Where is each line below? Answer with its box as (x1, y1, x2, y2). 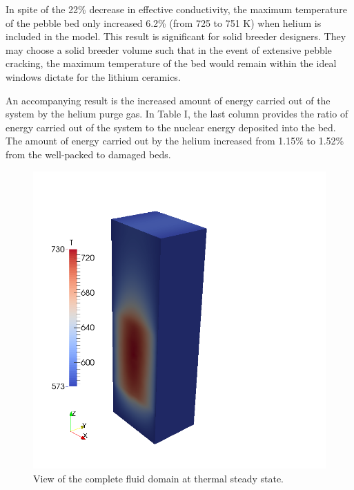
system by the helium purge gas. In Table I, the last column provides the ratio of (6, 106, 348, 121)
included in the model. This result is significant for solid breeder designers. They (6, 29, 346, 44)
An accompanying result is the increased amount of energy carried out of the (6, 93, 331, 107)
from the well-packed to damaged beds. (6, 147, 171, 161)
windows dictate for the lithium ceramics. (6, 69, 181, 84)
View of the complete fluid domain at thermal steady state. (33, 471, 284, 485)
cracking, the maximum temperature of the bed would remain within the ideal (6, 56, 337, 70)
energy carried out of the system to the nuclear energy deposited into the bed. (6, 120, 336, 134)
